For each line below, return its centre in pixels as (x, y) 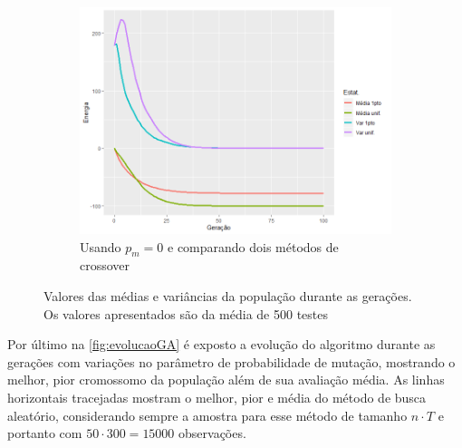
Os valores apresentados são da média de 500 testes (186, 313)
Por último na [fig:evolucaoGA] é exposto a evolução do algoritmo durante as (221, 344)
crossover (105, 265)
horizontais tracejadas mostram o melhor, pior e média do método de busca (217, 398)
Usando (101, 246)
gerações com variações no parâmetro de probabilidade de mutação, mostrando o (231, 361)
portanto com (45, 433)
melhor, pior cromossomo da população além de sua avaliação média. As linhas (226, 380)
